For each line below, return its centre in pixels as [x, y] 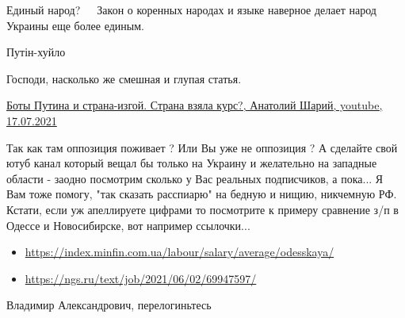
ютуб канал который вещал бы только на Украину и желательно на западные [192, 163]
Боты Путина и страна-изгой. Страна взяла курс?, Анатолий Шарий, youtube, [195, 105]
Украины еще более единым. [75, 25]
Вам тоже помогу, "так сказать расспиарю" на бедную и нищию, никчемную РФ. [202, 194]
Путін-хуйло [36, 52]
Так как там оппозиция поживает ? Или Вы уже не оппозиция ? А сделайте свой [202, 147]
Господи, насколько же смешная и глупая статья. [124, 78]
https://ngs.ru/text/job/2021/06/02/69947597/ [141, 278]
